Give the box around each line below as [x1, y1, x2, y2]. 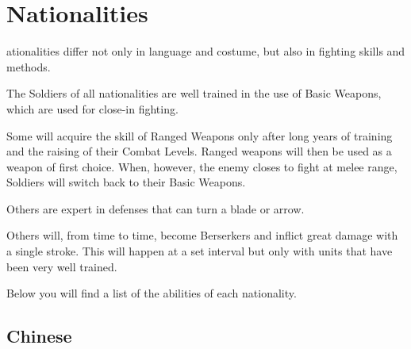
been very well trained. [6, 258, 117, 274]
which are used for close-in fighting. [6, 100, 179, 117]
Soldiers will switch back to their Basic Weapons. [6, 174, 246, 190]
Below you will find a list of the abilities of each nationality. [6, 285, 297, 301]
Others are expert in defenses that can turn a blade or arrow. [6, 200, 305, 217]
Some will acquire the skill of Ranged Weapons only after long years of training [6, 127, 393, 144]
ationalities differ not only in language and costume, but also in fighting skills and [6, 43, 405, 59]
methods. [6, 58, 51, 75]
